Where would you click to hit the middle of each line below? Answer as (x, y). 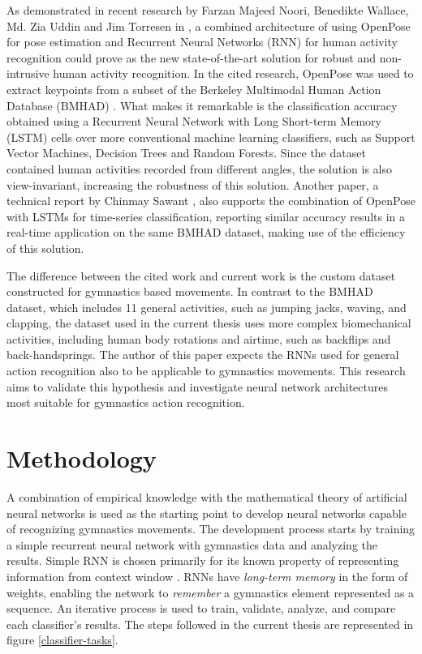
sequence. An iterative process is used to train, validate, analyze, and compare (201, 608)
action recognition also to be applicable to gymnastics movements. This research (206, 371)
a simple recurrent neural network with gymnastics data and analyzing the (192, 544)
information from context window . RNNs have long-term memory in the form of (207, 576)
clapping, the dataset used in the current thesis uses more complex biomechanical (209, 323)
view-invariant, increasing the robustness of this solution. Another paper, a (193, 184)
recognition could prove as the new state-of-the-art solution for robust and (192, 57)
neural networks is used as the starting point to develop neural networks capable (207, 513)
